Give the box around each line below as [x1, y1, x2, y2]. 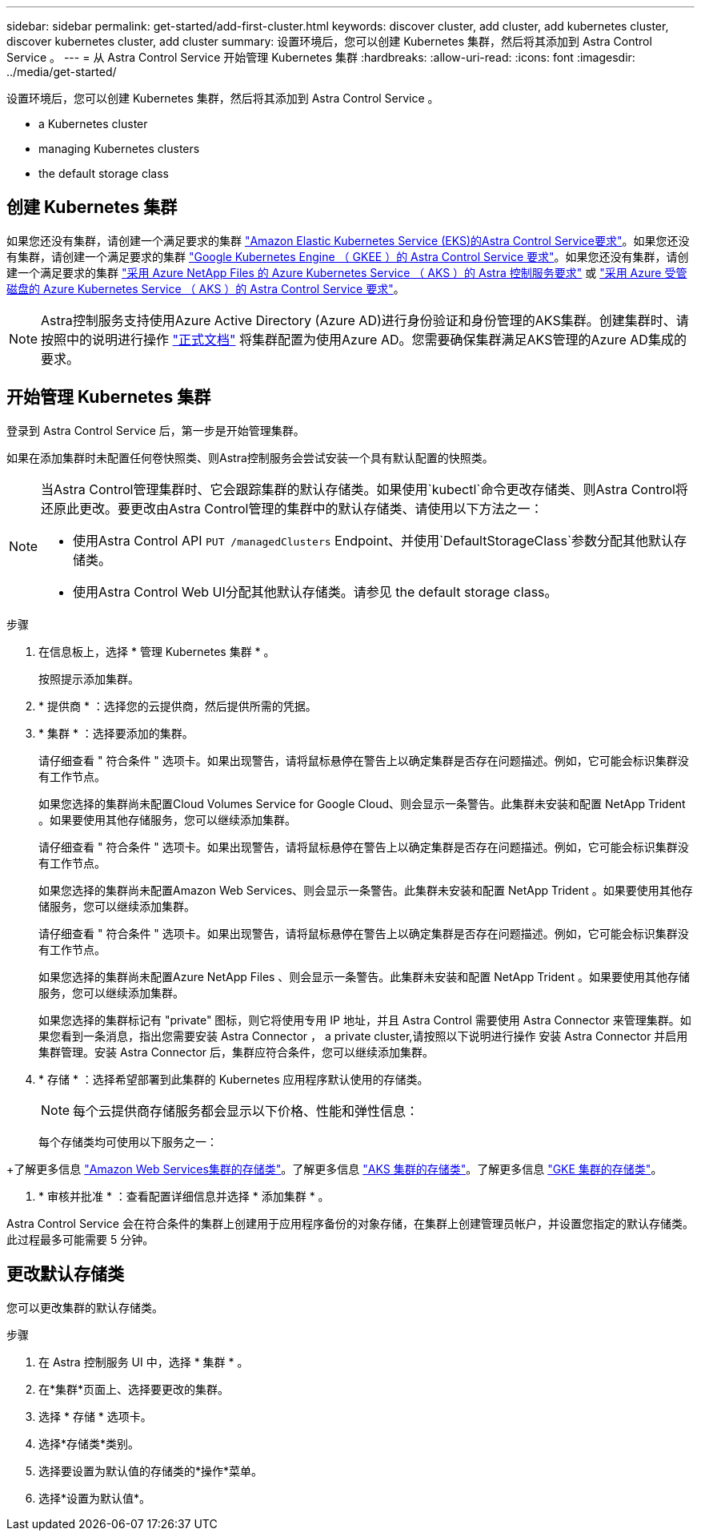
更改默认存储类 [6, 1264, 124, 1285]
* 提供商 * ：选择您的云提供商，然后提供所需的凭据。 [38, 698, 317, 713]
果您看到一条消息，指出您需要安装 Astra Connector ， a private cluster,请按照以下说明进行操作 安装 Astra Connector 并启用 [38, 1028, 688, 1043]
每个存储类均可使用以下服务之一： [38, 1134, 218, 1149]
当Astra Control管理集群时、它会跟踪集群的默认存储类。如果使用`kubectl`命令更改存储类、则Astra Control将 [41, 481, 688, 497]
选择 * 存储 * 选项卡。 [38, 1409, 152, 1423]
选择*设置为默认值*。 [38, 1491, 151, 1505]
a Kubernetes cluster [38, 117, 148, 131]
